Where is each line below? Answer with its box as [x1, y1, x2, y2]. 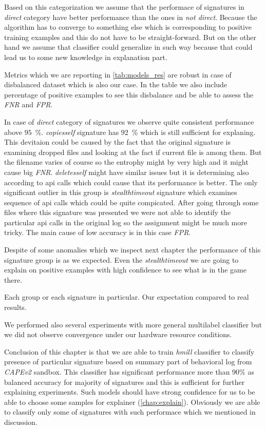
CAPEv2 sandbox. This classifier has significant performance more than [4, 366, 230, 377]
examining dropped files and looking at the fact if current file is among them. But [4, 146, 262, 157]
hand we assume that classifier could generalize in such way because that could [4, 42, 253, 52]
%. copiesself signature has [35, 126, 119, 137]
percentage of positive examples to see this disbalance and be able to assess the [4, 89, 254, 100]
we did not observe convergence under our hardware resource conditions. [4, 329, 232, 340]
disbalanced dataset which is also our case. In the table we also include [4, 79, 227, 90]
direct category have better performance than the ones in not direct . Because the [4, 11, 257, 22]
